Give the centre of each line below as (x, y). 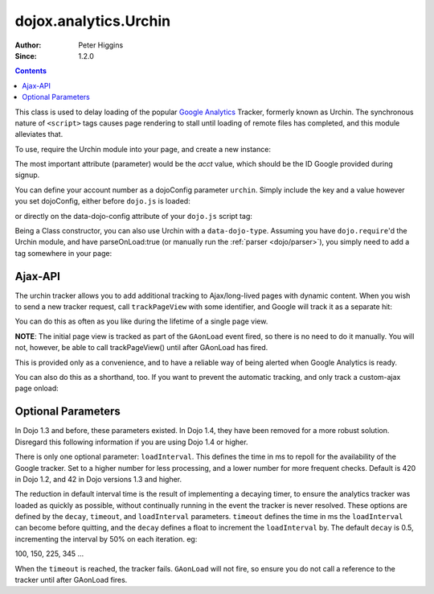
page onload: (37, 388)
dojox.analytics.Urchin (93, 21)
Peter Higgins (101, 45)
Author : (28, 45)
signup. (27, 175)
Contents (31, 71)
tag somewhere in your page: (63, 253)
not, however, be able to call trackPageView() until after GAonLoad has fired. (141, 348)
